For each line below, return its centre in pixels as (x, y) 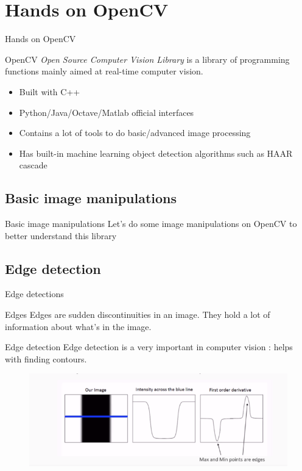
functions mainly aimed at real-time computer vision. (104, 71)
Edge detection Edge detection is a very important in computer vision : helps (149, 347)
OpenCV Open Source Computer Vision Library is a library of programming (147, 59)
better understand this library (61, 235)
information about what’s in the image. (78, 326)
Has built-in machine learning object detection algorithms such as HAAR (156, 153)
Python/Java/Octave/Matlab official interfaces (107, 112)
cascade (33, 165)
